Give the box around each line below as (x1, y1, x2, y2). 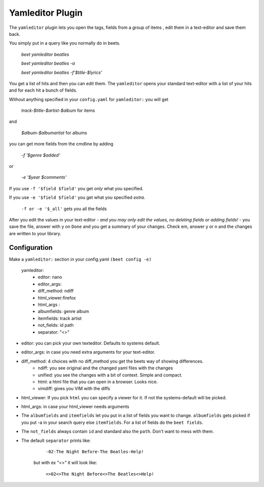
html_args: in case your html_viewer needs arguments (21, 404, 130, 410)
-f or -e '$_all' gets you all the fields (21, 206, 107, 212)
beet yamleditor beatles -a (21, 60, 75, 66)
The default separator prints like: (21, 438, 91, 443)
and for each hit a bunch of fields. (9, 87, 78, 93)
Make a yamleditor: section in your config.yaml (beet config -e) (9, 256, 152, 262)
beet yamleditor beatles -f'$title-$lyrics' (21, 69, 102, 75)
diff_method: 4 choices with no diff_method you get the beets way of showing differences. (21, 358, 204, 364)
